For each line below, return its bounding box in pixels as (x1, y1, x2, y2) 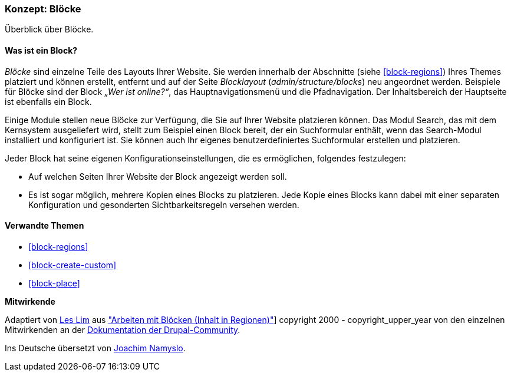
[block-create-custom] (28, 259, 117, 270)
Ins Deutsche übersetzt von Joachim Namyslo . (5, 342, 186, 353)
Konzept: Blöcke (5, 3, 81, 15)
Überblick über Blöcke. (5, 24, 94, 35)
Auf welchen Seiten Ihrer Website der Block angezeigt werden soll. (28, 171, 287, 182)
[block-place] (28, 278, 80, 288)
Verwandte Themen (5, 220, 84, 231)
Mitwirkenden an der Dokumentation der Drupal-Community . (5, 324, 240, 335)
